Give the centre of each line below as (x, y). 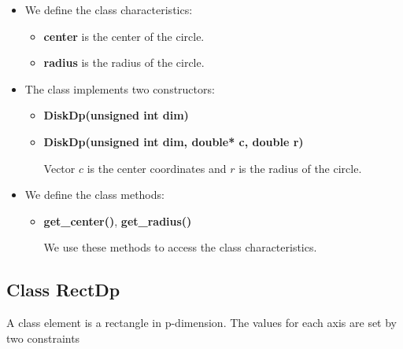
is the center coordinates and (157, 168)
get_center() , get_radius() (118, 220)
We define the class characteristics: (109, 9)
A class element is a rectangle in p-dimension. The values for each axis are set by (202, 323)
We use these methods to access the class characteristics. (180, 247)
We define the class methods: (94, 195)
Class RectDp (63, 290)
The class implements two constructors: (120, 88)
